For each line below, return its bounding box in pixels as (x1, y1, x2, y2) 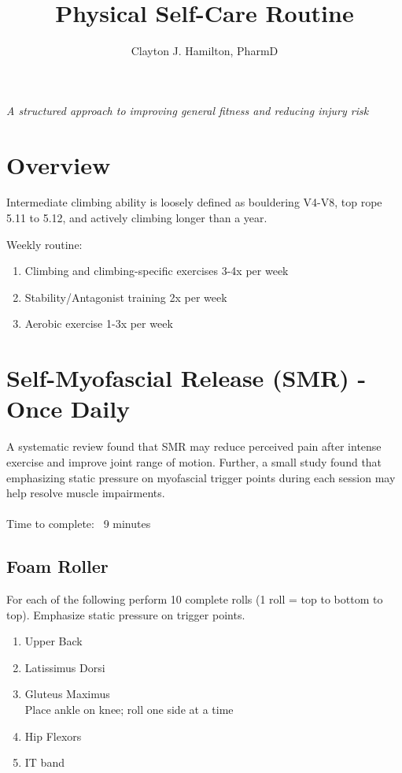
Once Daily (6, 392, 131, 425)
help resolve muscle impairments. (6, 485, 165, 501)
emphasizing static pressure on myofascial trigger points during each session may (6, 469, 396, 485)
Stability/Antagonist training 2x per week (24, 288, 227, 305)
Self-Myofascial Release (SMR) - (6, 362, 367, 394)
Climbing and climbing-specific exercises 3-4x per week (24, 262, 289, 279)
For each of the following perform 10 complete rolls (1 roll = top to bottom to (6, 591, 383, 608)
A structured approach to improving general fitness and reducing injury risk (6, 102, 369, 118)
